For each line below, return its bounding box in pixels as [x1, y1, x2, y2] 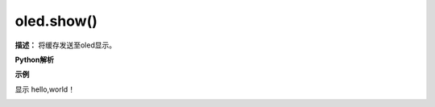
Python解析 [14, 55, 54, 64]
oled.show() [14, 12, 98, 30]
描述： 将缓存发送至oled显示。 [14, 40, 117, 50]
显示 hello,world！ [14, 84, 76, 94]
